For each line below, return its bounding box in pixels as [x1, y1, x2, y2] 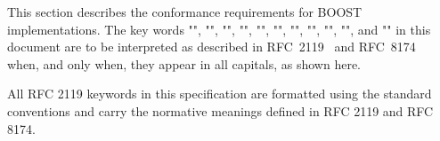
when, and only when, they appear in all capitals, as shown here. [7, 54, 361, 73]
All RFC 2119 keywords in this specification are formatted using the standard [7, 84, 432, 103]
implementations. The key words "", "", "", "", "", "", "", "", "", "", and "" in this [7, 20, 431, 38]
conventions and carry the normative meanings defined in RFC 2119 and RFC [7, 101, 434, 120]
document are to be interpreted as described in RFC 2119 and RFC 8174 [7, 37, 416, 56]
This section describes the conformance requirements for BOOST [7, 3, 363, 20]
